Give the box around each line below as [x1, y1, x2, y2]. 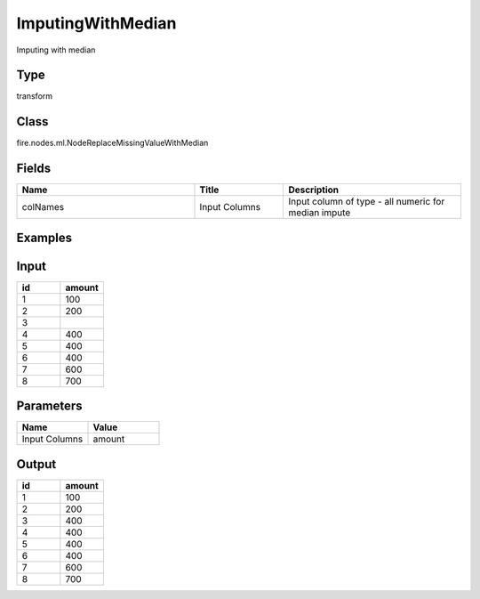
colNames [21, 201, 65, 214]
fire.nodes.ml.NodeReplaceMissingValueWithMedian [16, 138, 209, 149]
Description [288, 183, 340, 196]
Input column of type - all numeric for [288, 196, 445, 208]
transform [16, 91, 53, 101]
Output [16, 457, 57, 472]
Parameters [16, 399, 83, 414]
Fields [16, 161, 52, 176]
